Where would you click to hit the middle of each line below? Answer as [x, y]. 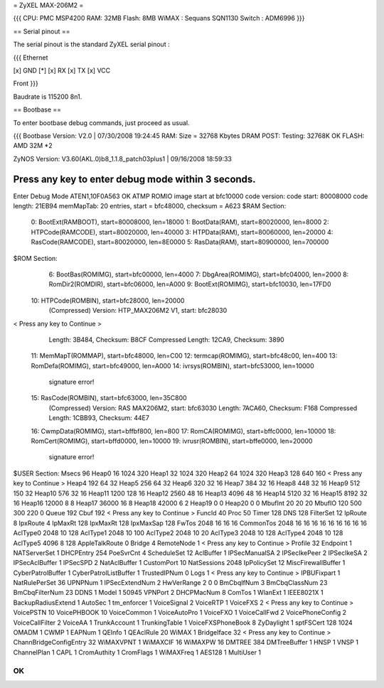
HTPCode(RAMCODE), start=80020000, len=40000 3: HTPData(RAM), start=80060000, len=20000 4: [182, 232]
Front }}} [26, 84]
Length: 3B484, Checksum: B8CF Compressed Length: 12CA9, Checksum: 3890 [166, 339]
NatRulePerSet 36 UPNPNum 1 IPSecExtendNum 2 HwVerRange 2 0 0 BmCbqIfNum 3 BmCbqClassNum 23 [170, 583]
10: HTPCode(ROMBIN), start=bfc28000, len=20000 [108, 300]
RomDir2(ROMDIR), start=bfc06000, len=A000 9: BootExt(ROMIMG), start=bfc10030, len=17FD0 [190, 284]
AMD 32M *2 [33, 146]
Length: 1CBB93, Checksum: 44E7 [99, 418]
